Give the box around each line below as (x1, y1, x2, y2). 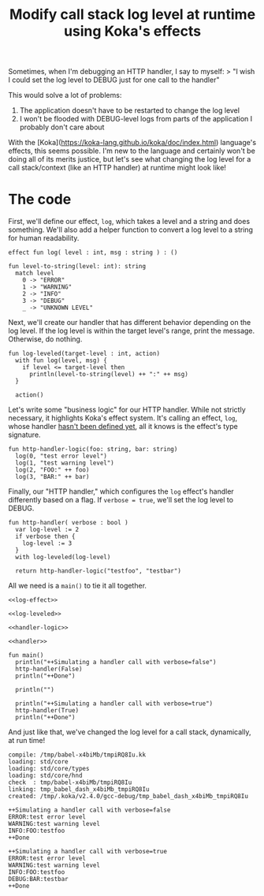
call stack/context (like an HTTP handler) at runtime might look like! (8, 163, 227, 173)
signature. (8, 430, 41, 439)
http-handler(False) (15, 665, 83, 674)
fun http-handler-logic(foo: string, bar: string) (8, 446, 178, 454)
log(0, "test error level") (15, 452, 108, 461)
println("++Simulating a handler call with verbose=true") (15, 700, 214, 707)
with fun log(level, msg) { (15, 357, 108, 364)
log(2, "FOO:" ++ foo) (15, 466, 90, 474)
